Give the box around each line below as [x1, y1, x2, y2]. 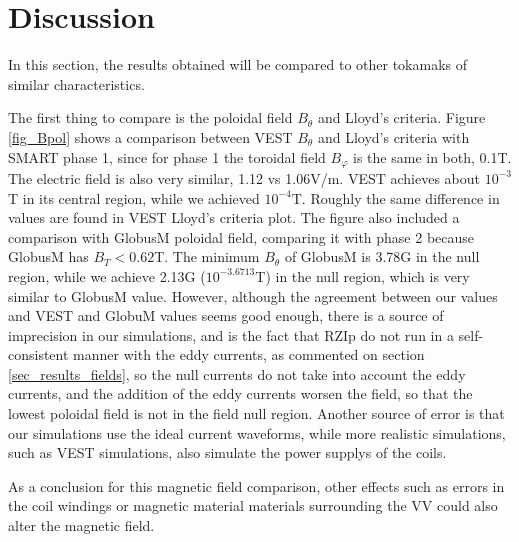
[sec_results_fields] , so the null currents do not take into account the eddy [8, 363, 466, 384]
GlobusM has [8, 246, 89, 267]
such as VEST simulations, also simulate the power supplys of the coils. [8, 442, 447, 463]
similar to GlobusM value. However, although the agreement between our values [8, 285, 498, 306]
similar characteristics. [8, 73, 145, 94]
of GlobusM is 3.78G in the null [284, 246, 480, 267]
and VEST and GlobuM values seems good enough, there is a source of [8, 305, 444, 326]
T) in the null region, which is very [255, 265, 470, 286]
